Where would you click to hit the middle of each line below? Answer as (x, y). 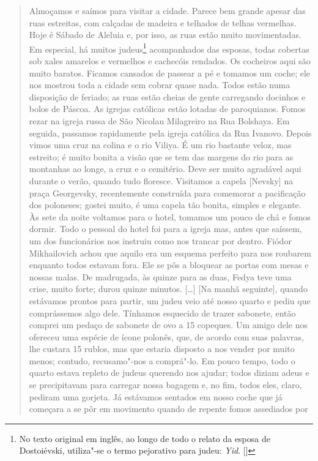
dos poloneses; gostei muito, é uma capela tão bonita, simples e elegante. (165, 205)
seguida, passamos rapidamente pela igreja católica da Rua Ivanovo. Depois (170, 133)
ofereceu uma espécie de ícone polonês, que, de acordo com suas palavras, (167, 336)
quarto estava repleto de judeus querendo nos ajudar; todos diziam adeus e (169, 373)
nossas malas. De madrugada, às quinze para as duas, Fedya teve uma (160, 276)
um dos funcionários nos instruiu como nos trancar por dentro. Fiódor (160, 240)
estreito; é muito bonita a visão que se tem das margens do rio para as (161, 156)
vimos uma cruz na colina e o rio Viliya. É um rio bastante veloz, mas (160, 145)
